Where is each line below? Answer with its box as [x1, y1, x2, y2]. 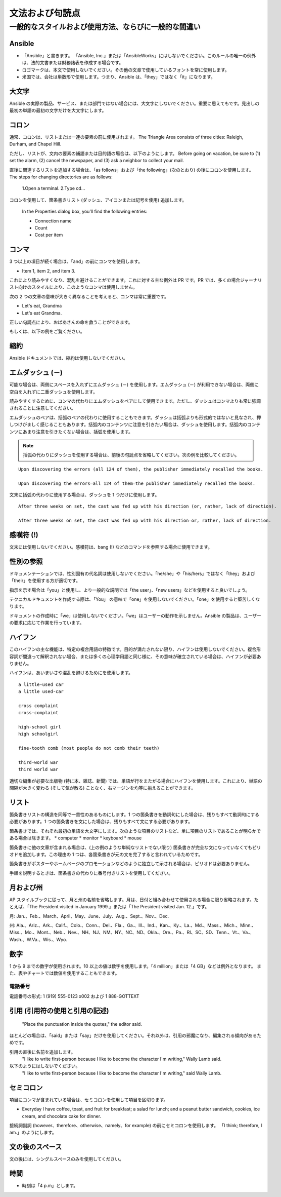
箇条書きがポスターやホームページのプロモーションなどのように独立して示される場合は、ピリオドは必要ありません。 [9, 861, 253, 867]
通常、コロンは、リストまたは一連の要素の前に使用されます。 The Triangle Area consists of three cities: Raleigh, [9, 134, 244, 140]
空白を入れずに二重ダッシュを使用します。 [9, 389, 98, 395]
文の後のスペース [9, 1143, 62, 1151]
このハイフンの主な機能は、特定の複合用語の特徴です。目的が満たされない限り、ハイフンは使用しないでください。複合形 [9, 646, 261, 652]
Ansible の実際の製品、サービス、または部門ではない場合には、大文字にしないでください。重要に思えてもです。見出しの [9, 100, 260, 106]
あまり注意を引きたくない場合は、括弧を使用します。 [22, 429, 133, 435]
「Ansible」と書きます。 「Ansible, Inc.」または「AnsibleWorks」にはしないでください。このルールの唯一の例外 [22, 52, 256, 58]
